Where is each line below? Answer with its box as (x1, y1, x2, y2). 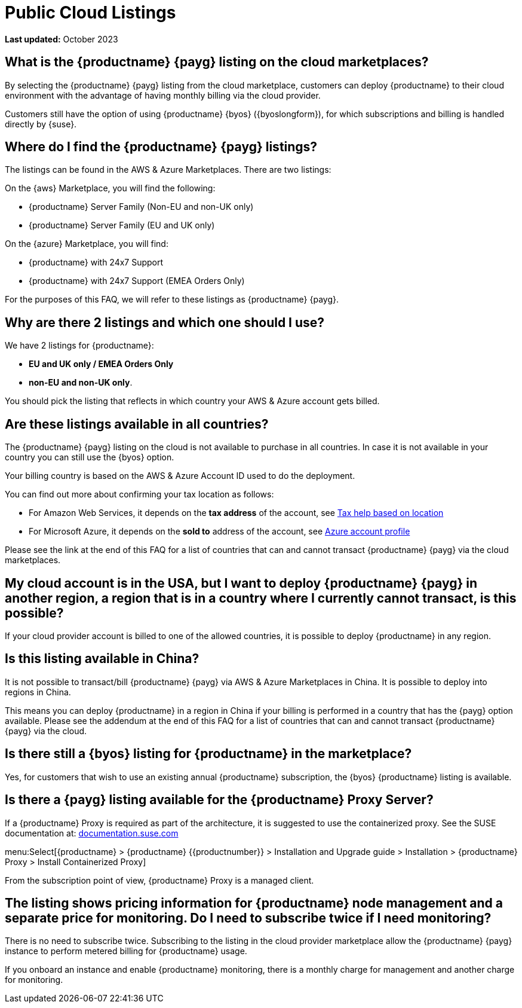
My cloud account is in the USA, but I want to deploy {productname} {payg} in (5, 575, 478, 591)
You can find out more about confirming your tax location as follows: (5, 489, 274, 500)
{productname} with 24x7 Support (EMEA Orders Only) (29, 276, 245, 286)
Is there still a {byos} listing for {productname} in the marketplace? (5, 746, 412, 762)
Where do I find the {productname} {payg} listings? (5, 139, 318, 155)
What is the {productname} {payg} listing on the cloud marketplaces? (5, 54, 429, 70)
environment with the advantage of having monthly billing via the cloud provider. (5, 90, 321, 100)
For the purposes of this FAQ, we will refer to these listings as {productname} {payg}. (5, 294, 339, 305)
